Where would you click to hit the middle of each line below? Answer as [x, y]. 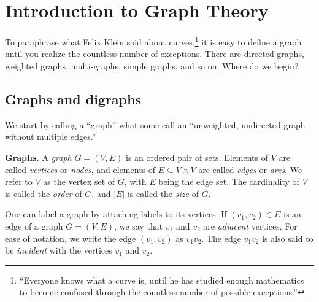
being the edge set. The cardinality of [229, 181]
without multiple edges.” [51, 137]
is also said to [288, 238]
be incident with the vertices [59, 250]
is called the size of [163, 193]
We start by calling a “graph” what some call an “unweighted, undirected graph [155, 124]
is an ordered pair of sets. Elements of [197, 157]
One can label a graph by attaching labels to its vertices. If [116, 214]
